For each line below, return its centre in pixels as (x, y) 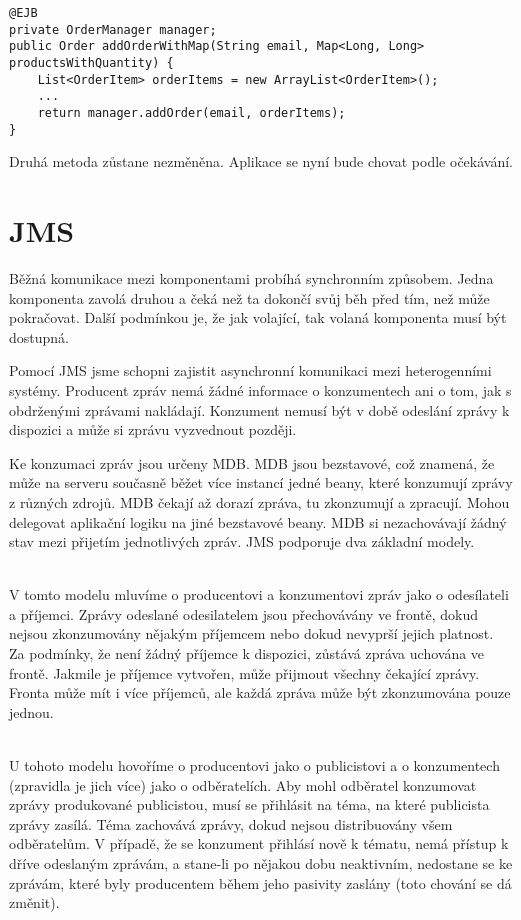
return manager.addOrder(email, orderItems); (191, 112)
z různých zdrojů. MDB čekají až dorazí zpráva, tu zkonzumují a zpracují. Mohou (259, 501)
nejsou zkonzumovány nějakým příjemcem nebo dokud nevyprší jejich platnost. (251, 633)
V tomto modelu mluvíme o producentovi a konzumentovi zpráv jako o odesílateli (259, 594)
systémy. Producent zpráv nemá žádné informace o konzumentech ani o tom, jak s (260, 389)
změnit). (34, 902)
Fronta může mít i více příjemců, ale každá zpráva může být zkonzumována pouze (260, 692)
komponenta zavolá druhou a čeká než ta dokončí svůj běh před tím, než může (249, 297)
